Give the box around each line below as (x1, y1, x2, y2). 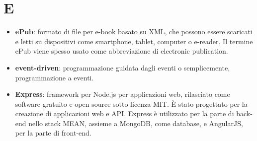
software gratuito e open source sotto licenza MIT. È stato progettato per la (15, 98, 248, 109)
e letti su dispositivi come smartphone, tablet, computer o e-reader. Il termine (15, 36, 253, 46)
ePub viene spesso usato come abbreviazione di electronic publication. (15, 46, 228, 56)
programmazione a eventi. (15, 72, 94, 82)
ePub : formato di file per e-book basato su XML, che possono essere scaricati (15, 26, 253, 37)
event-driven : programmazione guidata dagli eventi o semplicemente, (15, 62, 230, 72)
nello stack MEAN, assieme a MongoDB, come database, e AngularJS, (28, 118, 243, 128)
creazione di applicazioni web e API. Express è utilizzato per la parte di (15, 108, 234, 119)
